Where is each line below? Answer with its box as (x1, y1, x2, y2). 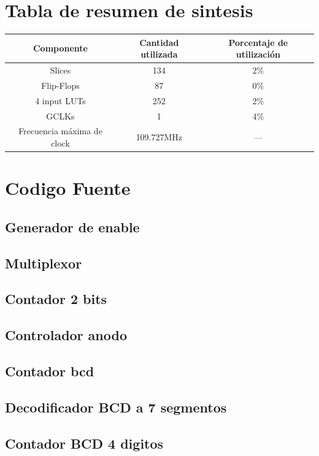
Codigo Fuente (5, 175, 131, 200)
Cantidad (139, 36, 179, 48)
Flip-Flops (41, 78, 80, 91)
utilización (236, 48, 280, 61)
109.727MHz (136, 131, 183, 143)
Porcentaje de (228, 36, 288, 48)
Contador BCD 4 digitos (5, 433, 164, 452)
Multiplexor (5, 253, 82, 272)
